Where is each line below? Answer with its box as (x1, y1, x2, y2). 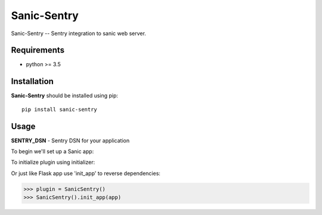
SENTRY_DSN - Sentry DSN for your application (11, 137, 130, 144)
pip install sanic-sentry (21, 106, 98, 113)
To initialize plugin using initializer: (11, 158, 95, 166)
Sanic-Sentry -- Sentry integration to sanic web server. (11, 30, 146, 37)
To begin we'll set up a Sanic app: (11, 148, 94, 155)
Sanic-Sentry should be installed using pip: (11, 92, 119, 99)
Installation (11, 76, 54, 86)
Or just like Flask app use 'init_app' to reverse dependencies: (11, 170, 161, 177)
